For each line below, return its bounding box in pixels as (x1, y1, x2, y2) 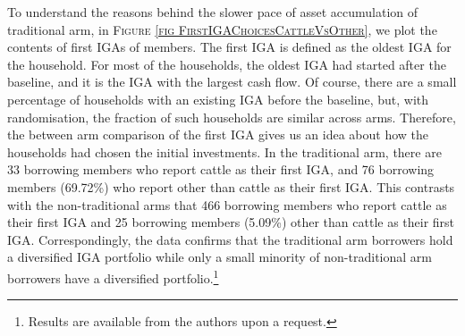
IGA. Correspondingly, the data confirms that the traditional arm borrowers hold (7, 230, 453, 248)
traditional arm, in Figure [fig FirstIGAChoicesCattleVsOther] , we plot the (7, 20, 437, 38)
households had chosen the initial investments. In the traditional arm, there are (7, 142, 442, 161)
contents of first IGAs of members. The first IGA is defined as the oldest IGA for (7, 38, 452, 56)
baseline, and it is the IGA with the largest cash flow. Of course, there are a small (7, 72, 457, 91)
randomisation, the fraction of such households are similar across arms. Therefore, (7, 107, 456, 126)
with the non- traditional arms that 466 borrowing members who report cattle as (7, 195, 447, 214)
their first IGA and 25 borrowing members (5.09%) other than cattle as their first (7, 213, 455, 231)
